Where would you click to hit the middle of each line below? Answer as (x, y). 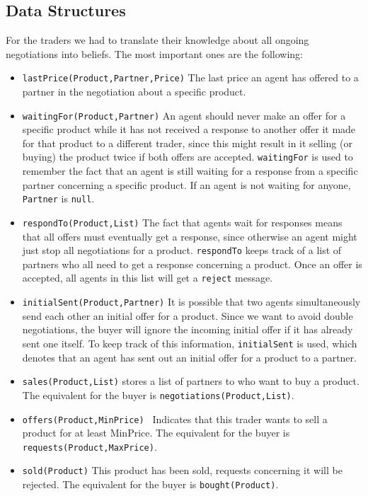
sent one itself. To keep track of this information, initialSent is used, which (190, 343)
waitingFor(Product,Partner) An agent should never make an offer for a (184, 115)
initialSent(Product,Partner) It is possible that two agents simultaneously (191, 302)
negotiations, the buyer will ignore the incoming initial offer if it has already (188, 329)
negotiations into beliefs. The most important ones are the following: (154, 53)
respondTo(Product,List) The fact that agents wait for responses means (182, 222)
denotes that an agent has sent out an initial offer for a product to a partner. (189, 357)
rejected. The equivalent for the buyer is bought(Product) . (150, 484)
